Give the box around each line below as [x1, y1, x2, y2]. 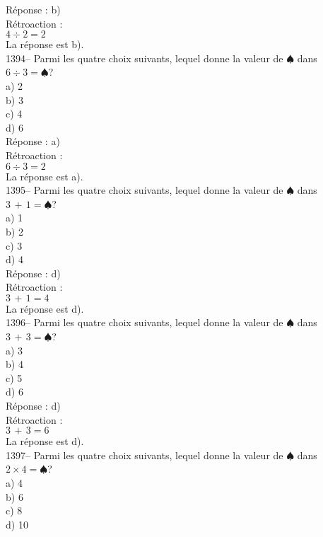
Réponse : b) [6, 2, 61, 16]
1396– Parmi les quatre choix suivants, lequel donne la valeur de [6, 315, 283, 330]
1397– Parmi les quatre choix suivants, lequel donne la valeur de [6, 447, 283, 462]
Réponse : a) [6, 134, 60, 149]
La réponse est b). [6, 37, 84, 52]
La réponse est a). [6, 168, 83, 183]
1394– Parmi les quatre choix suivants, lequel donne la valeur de [6, 50, 283, 65]
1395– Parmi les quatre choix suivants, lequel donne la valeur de [6, 183, 283, 197]
